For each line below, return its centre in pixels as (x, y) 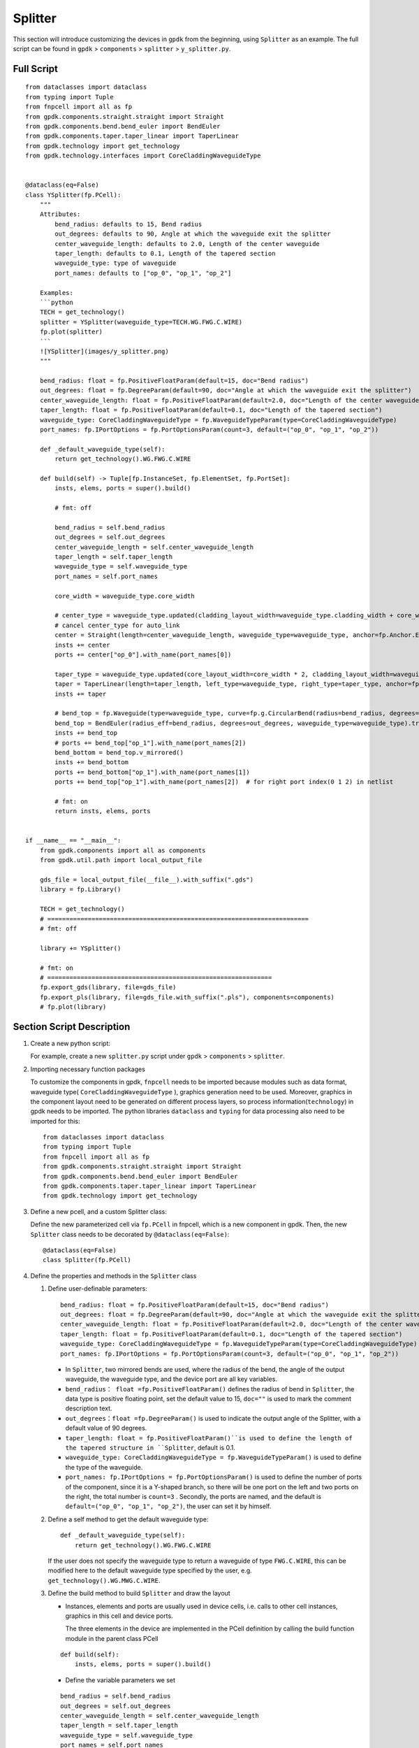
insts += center (82, 645)
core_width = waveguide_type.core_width (125, 596)
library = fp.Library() (80, 889)
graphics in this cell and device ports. (119, 1616)
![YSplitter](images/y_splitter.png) (104, 351)
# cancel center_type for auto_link (118, 625)
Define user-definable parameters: (98, 1289)
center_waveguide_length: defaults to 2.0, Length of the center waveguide (188, 244)
